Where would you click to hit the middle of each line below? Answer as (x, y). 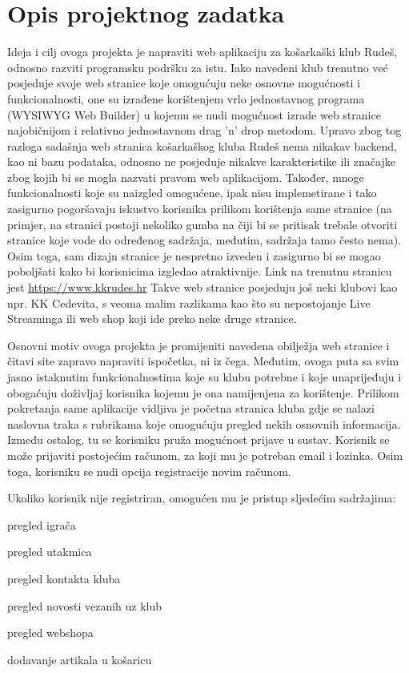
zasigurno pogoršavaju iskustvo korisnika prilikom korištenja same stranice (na (200, 209)
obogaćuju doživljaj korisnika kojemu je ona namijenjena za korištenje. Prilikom (203, 392)
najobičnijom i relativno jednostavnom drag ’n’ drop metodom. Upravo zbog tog (204, 130)
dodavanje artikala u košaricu (80, 659)
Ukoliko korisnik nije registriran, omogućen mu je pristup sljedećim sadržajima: (202, 498)
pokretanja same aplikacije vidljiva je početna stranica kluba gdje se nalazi (191, 408)
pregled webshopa (50, 633)
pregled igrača (42, 524)
